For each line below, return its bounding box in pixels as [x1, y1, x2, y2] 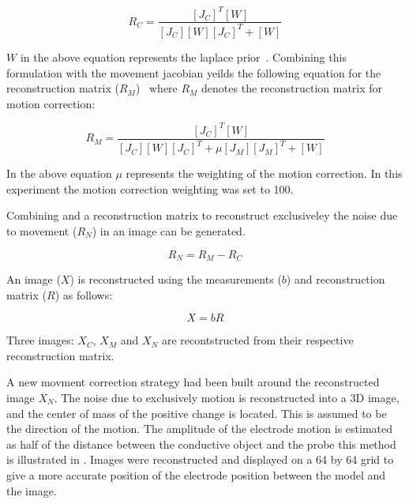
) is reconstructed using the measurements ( [69, 271, 282, 288]
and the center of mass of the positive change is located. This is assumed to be [6, 404, 387, 421]
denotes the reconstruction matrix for [201, 80, 383, 96]
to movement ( [6, 222, 77, 239]
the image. [6, 482, 57, 498]
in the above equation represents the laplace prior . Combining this [20, 48, 347, 65]
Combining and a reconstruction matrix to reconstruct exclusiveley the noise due [6, 207, 398, 224]
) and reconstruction [286, 271, 385, 288]
